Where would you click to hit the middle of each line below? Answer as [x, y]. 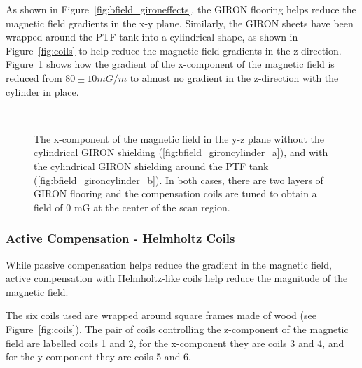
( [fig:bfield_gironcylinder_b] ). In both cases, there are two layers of [179, 179]
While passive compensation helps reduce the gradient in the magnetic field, [169, 264]
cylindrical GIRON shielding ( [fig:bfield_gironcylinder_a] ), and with [181, 152]
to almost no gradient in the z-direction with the [234, 77]
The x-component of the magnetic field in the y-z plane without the [179, 138]
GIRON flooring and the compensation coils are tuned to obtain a [175, 193]
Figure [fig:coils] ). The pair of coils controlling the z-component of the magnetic [177, 328]
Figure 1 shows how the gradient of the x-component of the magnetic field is [170, 64]
